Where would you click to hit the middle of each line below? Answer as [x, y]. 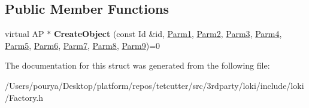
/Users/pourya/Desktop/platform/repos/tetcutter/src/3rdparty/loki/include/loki [154, 85]
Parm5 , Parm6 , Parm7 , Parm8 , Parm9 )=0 [83, 45]
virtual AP [25, 34]
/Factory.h [24, 97]
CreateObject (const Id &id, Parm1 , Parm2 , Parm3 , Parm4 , [168, 34]
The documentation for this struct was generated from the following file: [137, 65]
